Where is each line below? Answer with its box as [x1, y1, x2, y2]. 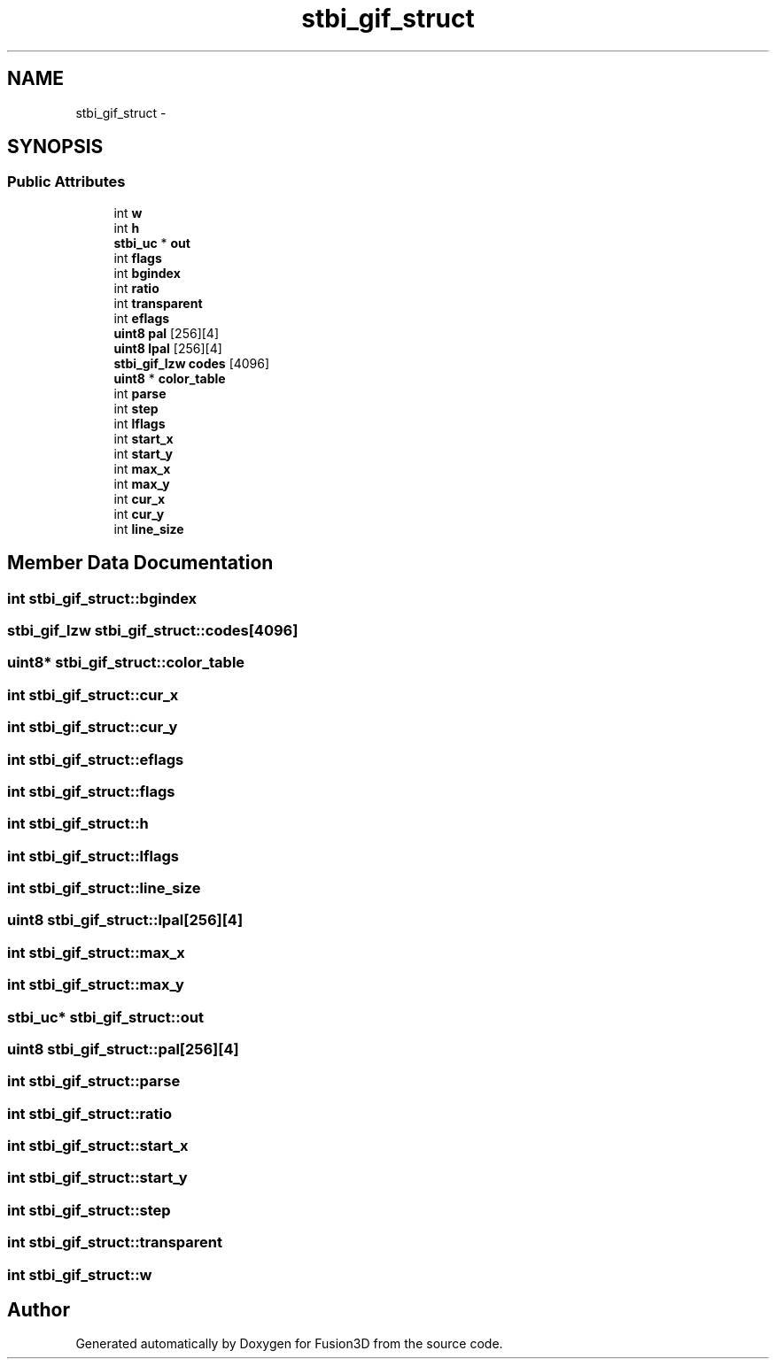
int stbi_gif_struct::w [7, 1265, 152, 1284]
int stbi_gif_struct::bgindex [7, 589, 198, 607]
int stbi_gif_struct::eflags [7, 750, 184, 768]
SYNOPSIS [7, 135, 104, 158]
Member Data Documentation [7, 552, 274, 575]
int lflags [113, 415, 166, 431]
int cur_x [113, 490, 166, 506]
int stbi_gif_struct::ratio [7, 1104, 172, 1123]
